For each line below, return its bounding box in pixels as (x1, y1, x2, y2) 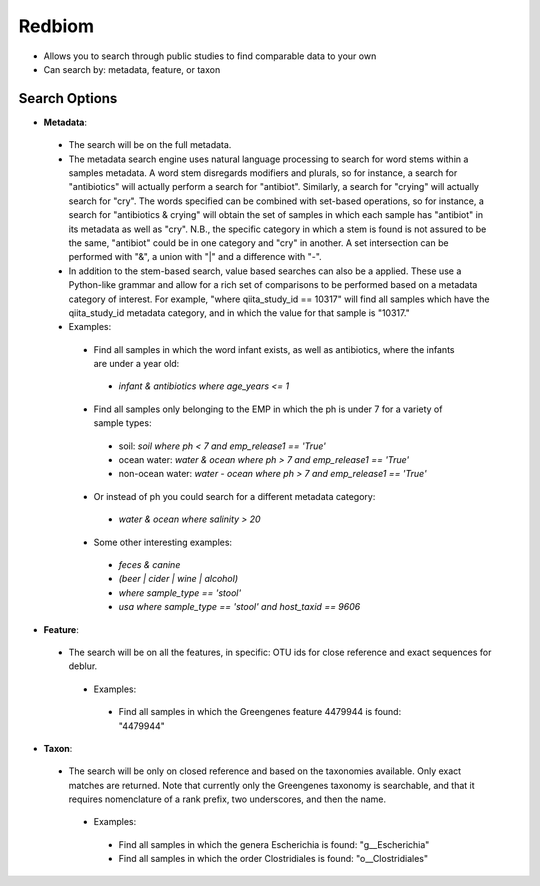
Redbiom (18, 15, 95, 37)
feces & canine (118, 559, 181, 570)
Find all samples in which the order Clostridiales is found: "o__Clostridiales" (118, 853, 429, 865)
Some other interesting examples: (93, 536, 233, 548)
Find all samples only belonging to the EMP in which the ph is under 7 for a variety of (93, 403, 443, 415)
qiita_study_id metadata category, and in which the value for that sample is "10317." (68, 306, 410, 319)
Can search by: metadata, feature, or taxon (43, 63, 221, 75)
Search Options (18, 90, 118, 107)
